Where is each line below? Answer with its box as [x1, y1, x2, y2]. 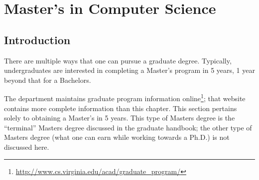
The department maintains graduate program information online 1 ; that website [4, 92, 246, 104]
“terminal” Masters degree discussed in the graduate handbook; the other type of [4, 122, 252, 132]
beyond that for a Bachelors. [4, 74, 91, 85]
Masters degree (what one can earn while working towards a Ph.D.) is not [4, 132, 230, 142]
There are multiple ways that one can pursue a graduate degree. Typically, [4, 55, 232, 65]
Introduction [4, 32, 71, 47]
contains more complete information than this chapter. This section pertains [4, 103, 237, 113]
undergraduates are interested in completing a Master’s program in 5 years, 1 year [4, 65, 255, 75]
